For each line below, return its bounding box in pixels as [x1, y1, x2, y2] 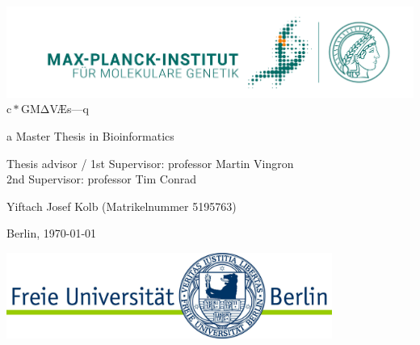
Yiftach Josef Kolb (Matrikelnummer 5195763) [6, 197, 237, 214]
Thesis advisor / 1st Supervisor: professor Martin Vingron [6, 154, 294, 171]
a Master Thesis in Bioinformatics [6, 128, 174, 144]
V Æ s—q [49, 100, 89, 117]
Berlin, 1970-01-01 [6, 225, 97, 242]
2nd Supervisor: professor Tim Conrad [6, 170, 196, 187]
